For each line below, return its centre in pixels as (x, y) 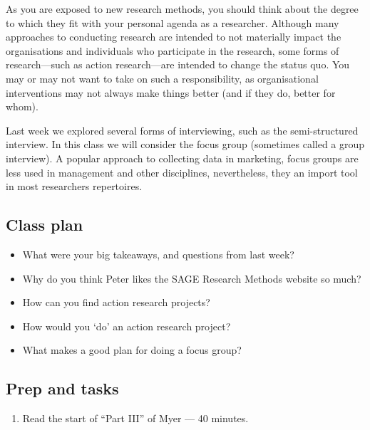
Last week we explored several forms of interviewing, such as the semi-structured (182, 130)
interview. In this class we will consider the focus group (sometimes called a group (185, 144)
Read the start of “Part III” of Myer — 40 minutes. (135, 418)
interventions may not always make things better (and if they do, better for (171, 92)
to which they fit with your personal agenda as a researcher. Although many (173, 22)
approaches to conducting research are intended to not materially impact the (174, 37)
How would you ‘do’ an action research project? (127, 326)
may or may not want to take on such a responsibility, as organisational (162, 78)
